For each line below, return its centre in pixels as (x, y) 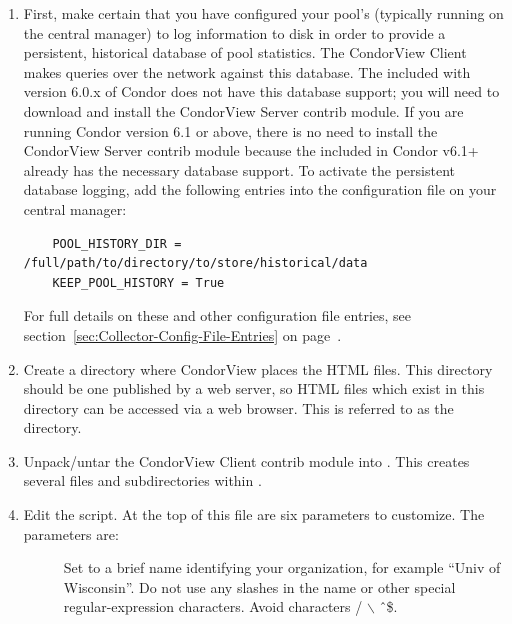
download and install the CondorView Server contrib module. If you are (243, 110)
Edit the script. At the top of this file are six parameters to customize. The (254, 514)
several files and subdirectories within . (142, 480)
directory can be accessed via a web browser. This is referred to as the (238, 407)
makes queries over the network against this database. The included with (247, 71)
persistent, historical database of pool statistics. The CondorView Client (245, 52)
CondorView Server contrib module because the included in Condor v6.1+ (251, 150)
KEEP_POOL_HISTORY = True (138, 282)
